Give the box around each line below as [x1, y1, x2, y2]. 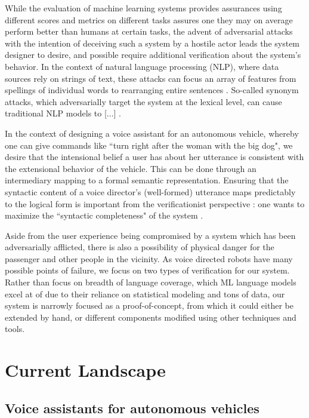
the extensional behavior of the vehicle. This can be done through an [5, 162, 257, 174]
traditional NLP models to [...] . [5, 107, 121, 119]
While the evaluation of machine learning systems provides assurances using [5, 2, 282, 14]
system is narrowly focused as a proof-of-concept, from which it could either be [5, 299, 293, 312]
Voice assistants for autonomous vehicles [5, 398, 259, 417]
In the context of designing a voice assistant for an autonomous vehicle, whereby [5, 127, 299, 139]
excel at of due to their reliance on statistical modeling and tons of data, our [5, 287, 285, 300]
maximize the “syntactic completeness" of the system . [5, 209, 203, 222]
